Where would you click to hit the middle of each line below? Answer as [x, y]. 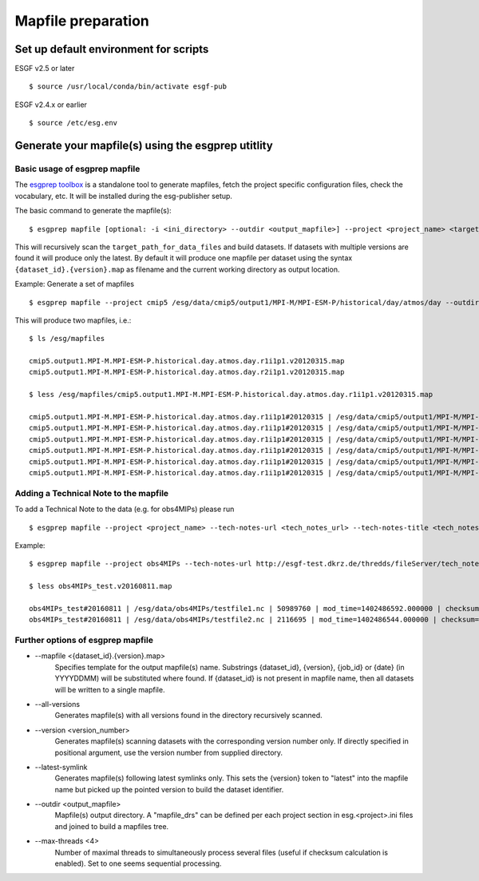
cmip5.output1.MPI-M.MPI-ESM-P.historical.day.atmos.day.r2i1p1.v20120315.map [187, 372]
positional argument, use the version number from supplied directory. [169, 752]
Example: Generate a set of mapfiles [75, 284]
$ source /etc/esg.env [73, 123]
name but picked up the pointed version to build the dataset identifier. [169, 789]
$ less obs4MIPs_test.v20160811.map [101, 586]
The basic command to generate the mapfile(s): [93, 211]
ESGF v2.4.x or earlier [51, 105]
